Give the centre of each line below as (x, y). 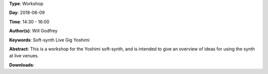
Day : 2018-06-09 (27, 13)
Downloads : (22, 65)
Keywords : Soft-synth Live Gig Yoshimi (49, 40)
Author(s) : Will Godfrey (33, 31)
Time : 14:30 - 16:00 (29, 22)
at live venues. (24, 56)
